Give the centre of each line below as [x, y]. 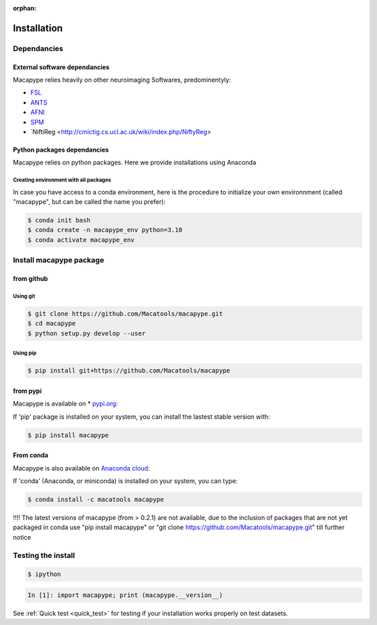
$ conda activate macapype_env [81, 240]
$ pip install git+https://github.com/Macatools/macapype [129, 371]
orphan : [25, 8]
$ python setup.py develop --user [87, 333]
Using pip [25, 353]
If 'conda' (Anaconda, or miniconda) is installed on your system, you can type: [125, 481]
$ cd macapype [52, 324]
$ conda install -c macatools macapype [96, 500]
